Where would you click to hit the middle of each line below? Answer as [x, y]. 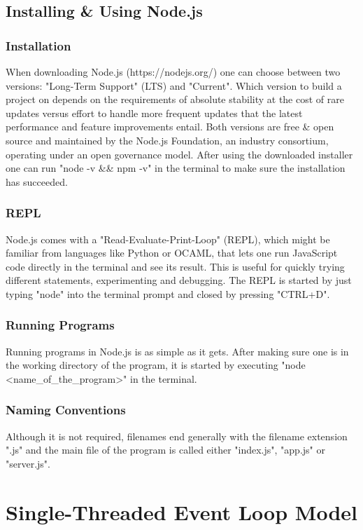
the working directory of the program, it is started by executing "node [156, 365]
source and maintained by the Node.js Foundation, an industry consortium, [167, 140]
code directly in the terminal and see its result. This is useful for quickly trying [175, 266]
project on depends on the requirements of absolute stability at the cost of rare [175, 99]
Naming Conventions [66, 410]
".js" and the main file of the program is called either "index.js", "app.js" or [165, 450]
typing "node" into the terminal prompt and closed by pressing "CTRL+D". [168, 293]
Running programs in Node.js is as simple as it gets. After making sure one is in [177, 351]
